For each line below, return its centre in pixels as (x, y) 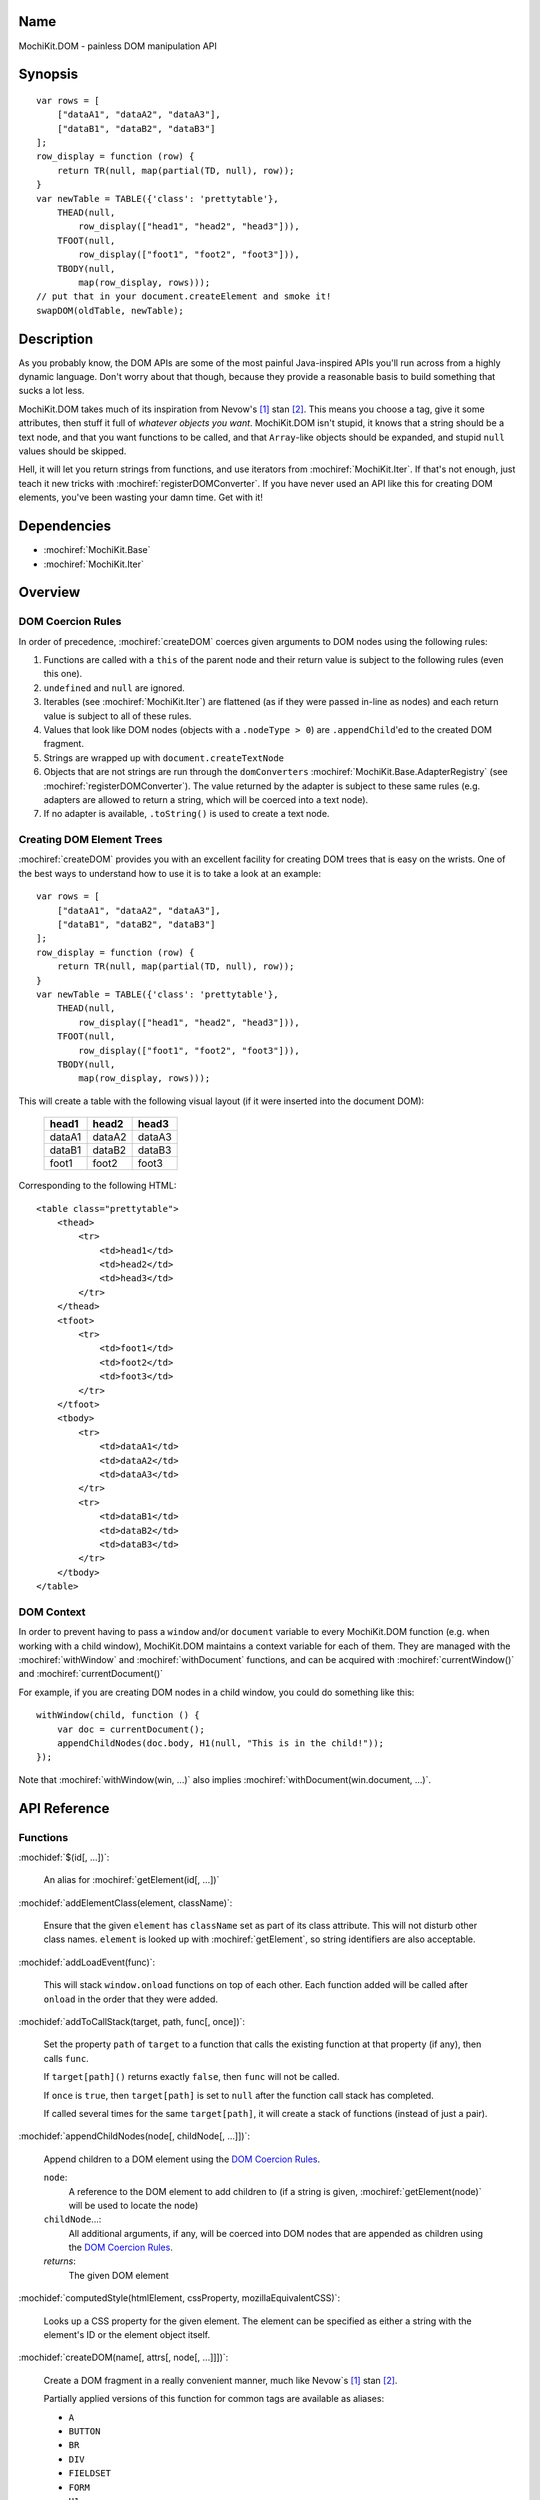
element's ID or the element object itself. (127, 2335)
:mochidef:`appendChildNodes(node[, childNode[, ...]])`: (134, 2136)
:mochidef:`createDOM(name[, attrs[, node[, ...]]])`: (123, 2357)
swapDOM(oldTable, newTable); (110, 310)
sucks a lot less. (51, 391)
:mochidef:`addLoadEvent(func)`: (87, 1962)
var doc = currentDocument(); (130, 1729)
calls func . (66, 2058)
